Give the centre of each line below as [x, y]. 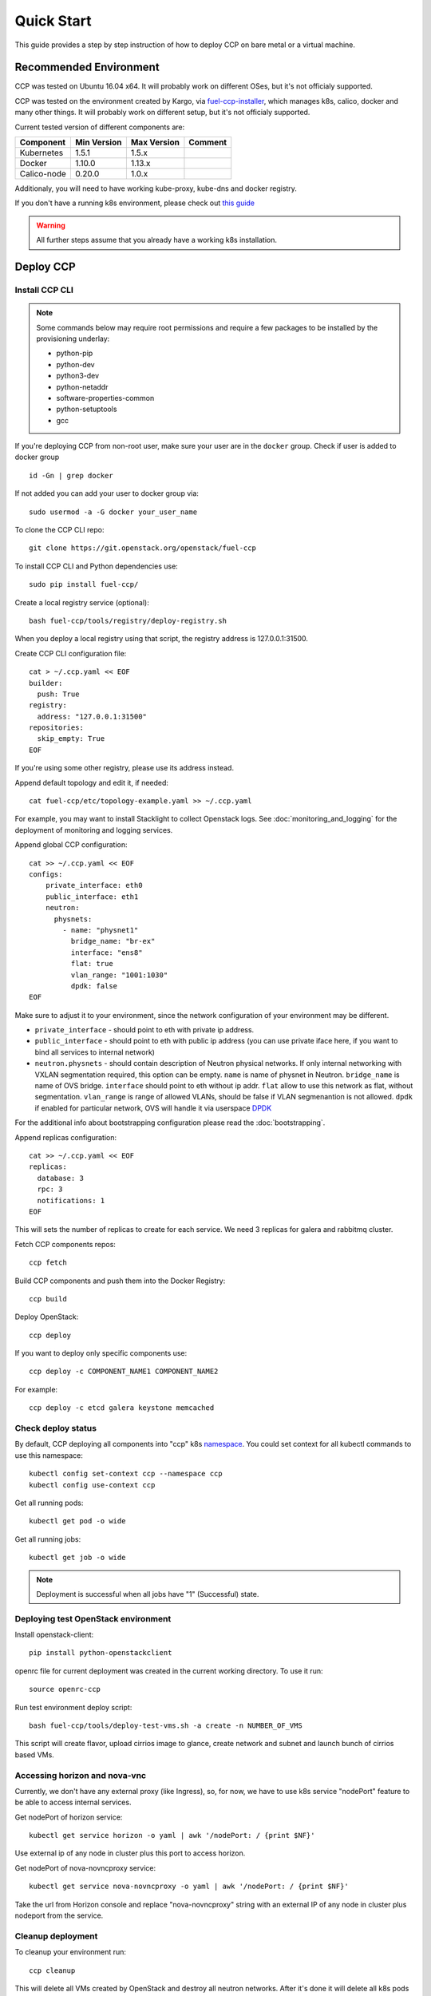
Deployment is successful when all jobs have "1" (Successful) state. [148, 1594]
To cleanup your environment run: [71, 1952]
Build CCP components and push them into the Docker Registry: [120, 1281]
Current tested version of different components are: [100, 127]
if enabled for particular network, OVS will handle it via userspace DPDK [153, 1108]
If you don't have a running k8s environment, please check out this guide [135, 203]
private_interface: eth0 [94, 885]
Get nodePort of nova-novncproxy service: [85, 1867]
